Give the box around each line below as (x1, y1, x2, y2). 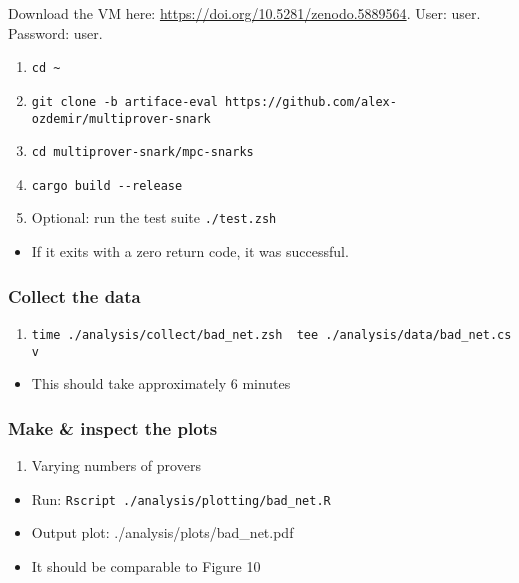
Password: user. (8, 22, 103, 43)
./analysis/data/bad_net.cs (325, 327, 512, 342)
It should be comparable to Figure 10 (31, 555, 261, 576)
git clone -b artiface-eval (31, 94, 218, 109)
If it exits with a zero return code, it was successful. (31, 241, 349, 262)
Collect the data (8, 283, 141, 308)
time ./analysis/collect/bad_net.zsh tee (31, 327, 319, 342)
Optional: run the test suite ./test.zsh (31, 207, 277, 228)
